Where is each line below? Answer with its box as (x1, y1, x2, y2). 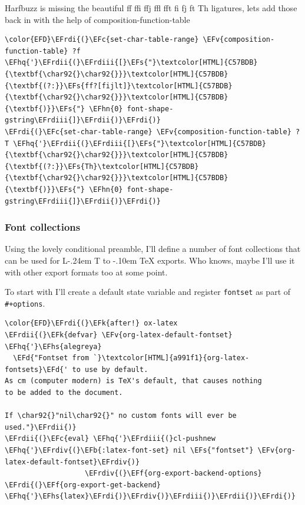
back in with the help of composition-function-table (5, 13, 190, 25)
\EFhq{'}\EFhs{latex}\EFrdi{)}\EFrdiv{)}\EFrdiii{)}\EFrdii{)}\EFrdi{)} (5, 492, 296, 501)
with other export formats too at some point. (5, 265, 168, 278)
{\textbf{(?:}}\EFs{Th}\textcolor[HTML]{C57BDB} (5, 162, 199, 171)
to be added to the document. (5, 388, 123, 397)
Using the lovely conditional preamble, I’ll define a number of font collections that (5, 242, 301, 255)
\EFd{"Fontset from (13, 354, 89, 363)
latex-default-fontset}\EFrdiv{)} (5, 457, 140, 466)
